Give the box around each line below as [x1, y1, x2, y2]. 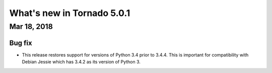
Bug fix [9, 38, 32, 47]
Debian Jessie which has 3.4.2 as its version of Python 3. [22, 59, 141, 65]
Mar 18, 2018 [9, 22, 53, 31]
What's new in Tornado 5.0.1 [9, 7, 130, 18]
